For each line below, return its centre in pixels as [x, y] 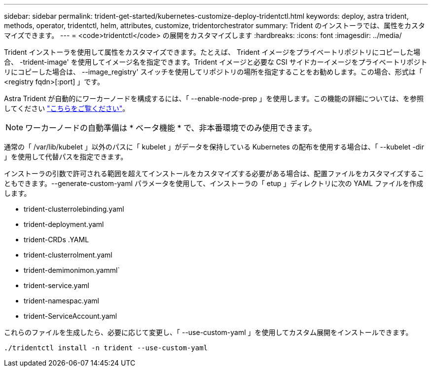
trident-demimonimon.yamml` [72, 270]
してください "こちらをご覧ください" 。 [67, 108]
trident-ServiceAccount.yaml [71, 316]
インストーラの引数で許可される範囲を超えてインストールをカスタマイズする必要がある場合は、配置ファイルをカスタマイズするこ [214, 173]
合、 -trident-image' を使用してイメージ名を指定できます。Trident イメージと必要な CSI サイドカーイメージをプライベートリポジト [216, 62]
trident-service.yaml [56, 285]
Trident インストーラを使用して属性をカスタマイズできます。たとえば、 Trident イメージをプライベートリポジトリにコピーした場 [212, 52]
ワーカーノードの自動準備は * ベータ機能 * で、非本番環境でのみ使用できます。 [171, 128]
